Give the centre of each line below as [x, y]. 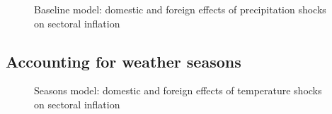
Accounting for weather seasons [124, 61]
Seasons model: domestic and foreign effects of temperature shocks [178, 90]
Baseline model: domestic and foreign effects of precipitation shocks [180, 9]
